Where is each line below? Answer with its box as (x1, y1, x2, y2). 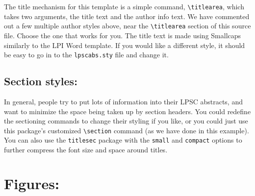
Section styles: (4, 73, 77, 89)
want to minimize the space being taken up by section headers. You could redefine (4, 106, 251, 116)
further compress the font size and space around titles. (4, 145, 168, 155)
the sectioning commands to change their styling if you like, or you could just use (4, 116, 248, 126)
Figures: (4, 173, 59, 193)
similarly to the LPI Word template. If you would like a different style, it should (4, 40, 245, 50)
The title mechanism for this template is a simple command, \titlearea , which (4, 1, 244, 11)
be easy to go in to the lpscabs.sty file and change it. (4, 49, 169, 60)
